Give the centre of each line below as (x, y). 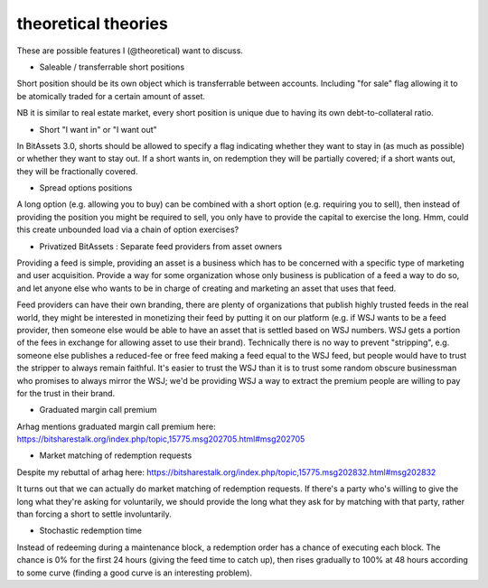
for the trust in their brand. (66, 393)
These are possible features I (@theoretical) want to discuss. (130, 51)
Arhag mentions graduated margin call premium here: (116, 426)
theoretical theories (93, 23)
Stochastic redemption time (90, 531)
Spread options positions (86, 188)
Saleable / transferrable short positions (112, 67)
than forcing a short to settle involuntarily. (94, 514)
